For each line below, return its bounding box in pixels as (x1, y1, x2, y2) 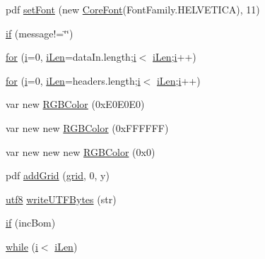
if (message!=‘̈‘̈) (6, 25, 73, 40)
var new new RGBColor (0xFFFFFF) (6, 120, 169, 135)
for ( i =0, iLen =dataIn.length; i (6, 49, 136, 64)
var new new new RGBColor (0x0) (6, 144, 155, 159)
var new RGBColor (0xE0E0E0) (6, 97, 145, 112)
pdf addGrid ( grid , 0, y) (6, 168, 110, 183)
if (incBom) (6, 215, 56, 230)
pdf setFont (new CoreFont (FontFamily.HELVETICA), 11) (6, 2, 260, 16)
